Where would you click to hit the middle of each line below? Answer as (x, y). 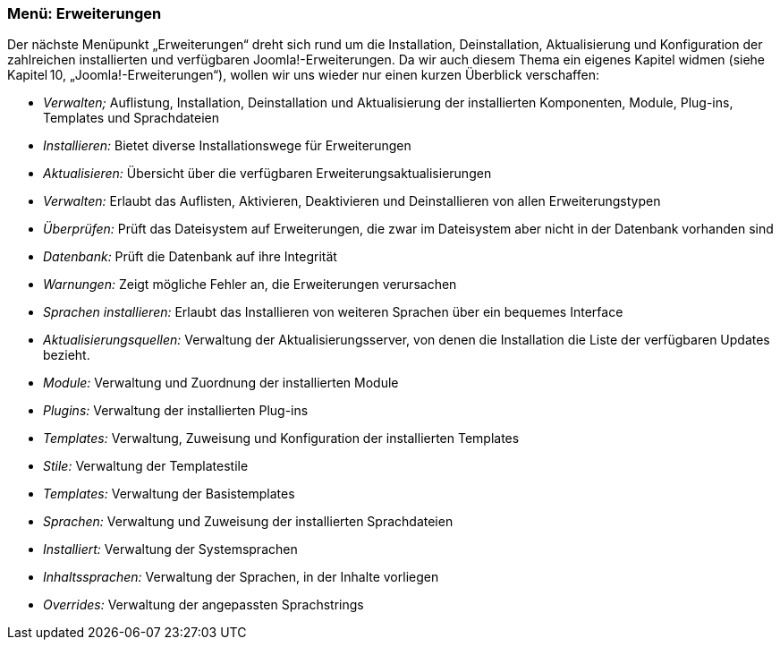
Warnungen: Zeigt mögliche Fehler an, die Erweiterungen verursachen (250, 285)
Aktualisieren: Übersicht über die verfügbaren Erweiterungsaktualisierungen (267, 174)
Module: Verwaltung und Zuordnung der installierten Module (221, 383)
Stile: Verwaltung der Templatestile (146, 466)
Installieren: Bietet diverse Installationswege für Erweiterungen (227, 146)
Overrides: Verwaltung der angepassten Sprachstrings (203, 605)
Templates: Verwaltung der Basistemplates (169, 494)
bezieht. (67, 355)
